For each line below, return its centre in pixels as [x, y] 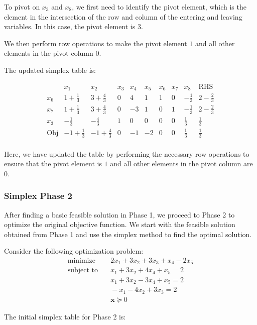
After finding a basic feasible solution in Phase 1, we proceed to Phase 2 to [119, 214]
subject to [83, 270]
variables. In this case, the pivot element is [70, 26]
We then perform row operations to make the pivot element [96, 43]
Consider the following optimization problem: [74, 251]
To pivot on [22, 7]
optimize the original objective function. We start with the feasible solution [120, 224]
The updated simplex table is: [50, 70]
